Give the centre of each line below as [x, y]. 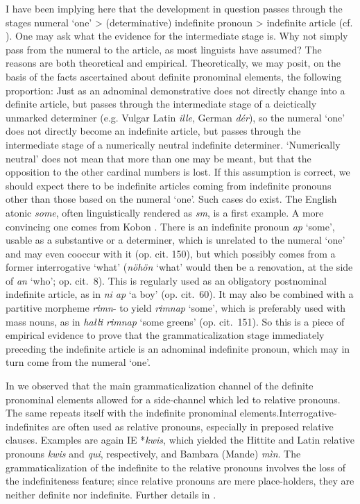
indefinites [27, 426]
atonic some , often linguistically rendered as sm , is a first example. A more [165, 212]
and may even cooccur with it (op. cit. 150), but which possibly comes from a [171, 253]
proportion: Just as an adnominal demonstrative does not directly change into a [175, 90]
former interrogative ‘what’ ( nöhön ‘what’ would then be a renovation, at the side [179, 267]
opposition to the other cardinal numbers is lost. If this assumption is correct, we [178, 172]
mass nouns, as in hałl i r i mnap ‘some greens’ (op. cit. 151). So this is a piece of [175, 321]
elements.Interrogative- [288, 413]
